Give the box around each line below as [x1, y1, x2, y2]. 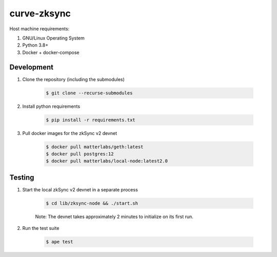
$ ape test [46, 239, 73, 245]
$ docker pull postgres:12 [46, 151, 114, 156]
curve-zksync [9, 8, 71, 19]
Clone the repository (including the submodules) [22, 76, 125, 82]
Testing [9, 173, 34, 182]
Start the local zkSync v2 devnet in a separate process [22, 186, 138, 192]
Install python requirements [22, 103, 81, 109]
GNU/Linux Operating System [22, 35, 85, 41]
